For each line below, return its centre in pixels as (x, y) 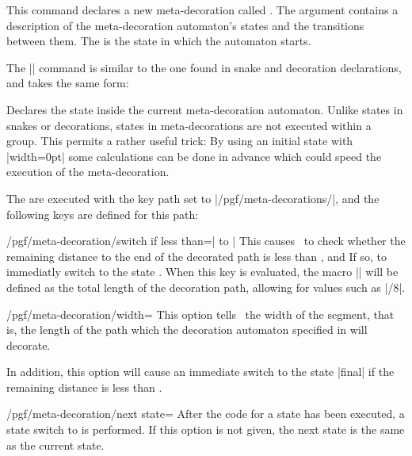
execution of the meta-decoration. (88, 172)
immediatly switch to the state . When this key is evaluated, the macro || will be (202, 272)
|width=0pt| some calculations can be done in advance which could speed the (194, 156)
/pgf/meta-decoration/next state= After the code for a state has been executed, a (206, 414)
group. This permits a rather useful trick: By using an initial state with (180, 141)
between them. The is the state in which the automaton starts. (159, 41)
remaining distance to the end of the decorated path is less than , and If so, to (196, 256)
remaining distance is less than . (84, 387)
